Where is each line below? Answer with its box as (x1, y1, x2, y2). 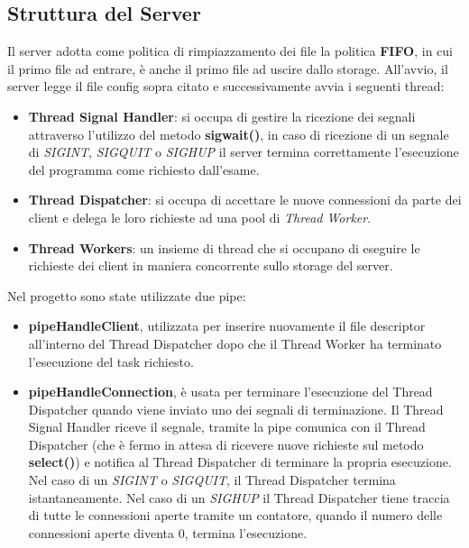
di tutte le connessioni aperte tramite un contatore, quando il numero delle (28, 506, 443, 525)
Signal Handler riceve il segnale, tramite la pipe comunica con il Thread (28, 417, 426, 436)
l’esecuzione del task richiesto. (28, 352, 194, 370)
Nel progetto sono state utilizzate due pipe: (7, 286, 246, 305)
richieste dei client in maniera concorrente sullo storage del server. (28, 256, 393, 275)
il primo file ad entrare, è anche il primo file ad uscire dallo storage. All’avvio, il (7, 59, 448, 78)
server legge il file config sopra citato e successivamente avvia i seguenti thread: (7, 77, 445, 96)
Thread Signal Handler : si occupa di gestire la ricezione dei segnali (28, 106, 416, 125)
